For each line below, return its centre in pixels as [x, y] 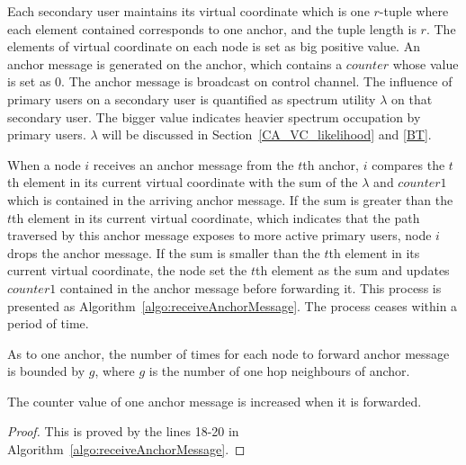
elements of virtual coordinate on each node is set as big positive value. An [214, 46]
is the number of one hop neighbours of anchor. [279, 371]
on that [412, 98]
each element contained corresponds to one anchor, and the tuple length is [212, 28]
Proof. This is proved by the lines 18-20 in [123, 431]
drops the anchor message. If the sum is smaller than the [164, 252]
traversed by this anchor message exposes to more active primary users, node [220, 235]
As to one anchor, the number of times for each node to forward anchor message [229, 353]
